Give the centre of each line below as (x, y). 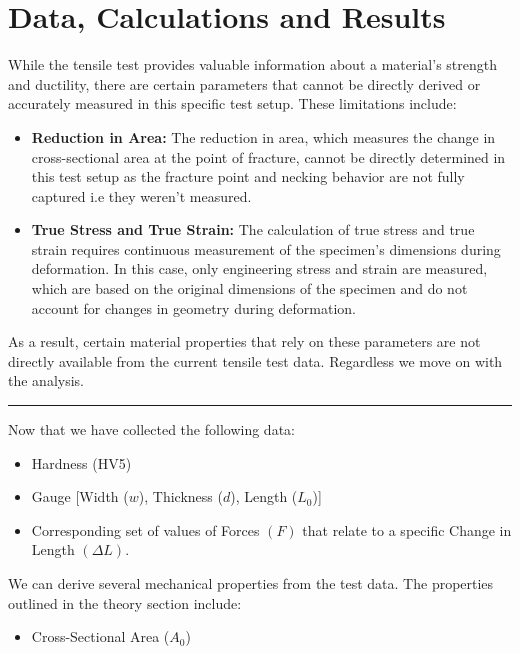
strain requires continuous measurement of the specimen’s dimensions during (266, 248)
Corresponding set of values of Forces (145, 529)
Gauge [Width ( (80, 496)
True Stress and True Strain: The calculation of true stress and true (253, 229)
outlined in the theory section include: (125, 602)
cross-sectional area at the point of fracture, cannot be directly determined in (268, 156)
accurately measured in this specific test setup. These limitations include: (232, 103)
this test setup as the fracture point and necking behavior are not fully (248, 176)
